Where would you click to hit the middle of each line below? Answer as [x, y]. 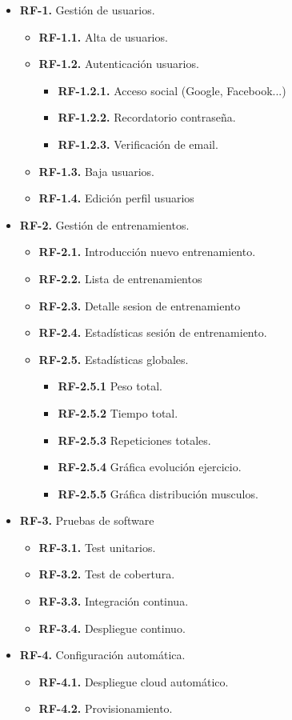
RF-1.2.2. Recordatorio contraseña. [147, 117]
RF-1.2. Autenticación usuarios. [119, 64]
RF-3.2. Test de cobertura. [107, 574]
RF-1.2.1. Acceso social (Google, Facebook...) [172, 90]
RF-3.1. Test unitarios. [97, 547]
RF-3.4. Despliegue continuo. [112, 628]
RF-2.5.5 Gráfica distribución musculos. [158, 493]
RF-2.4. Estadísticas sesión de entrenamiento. [153, 332]
